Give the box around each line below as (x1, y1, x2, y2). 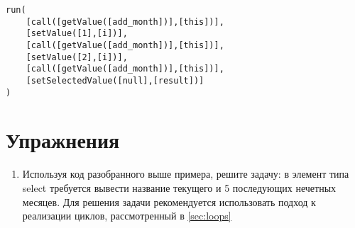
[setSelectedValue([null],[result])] (26, 75, 204, 86)
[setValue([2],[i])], (26, 52, 128, 62)
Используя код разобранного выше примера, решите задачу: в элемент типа (22, 166, 349, 181)
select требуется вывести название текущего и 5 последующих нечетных (22, 180, 337, 195)
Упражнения (6, 125, 120, 154)
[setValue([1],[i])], (26, 28, 128, 39)
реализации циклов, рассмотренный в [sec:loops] (22, 208, 231, 223)
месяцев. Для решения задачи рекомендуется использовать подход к (22, 194, 316, 209)
